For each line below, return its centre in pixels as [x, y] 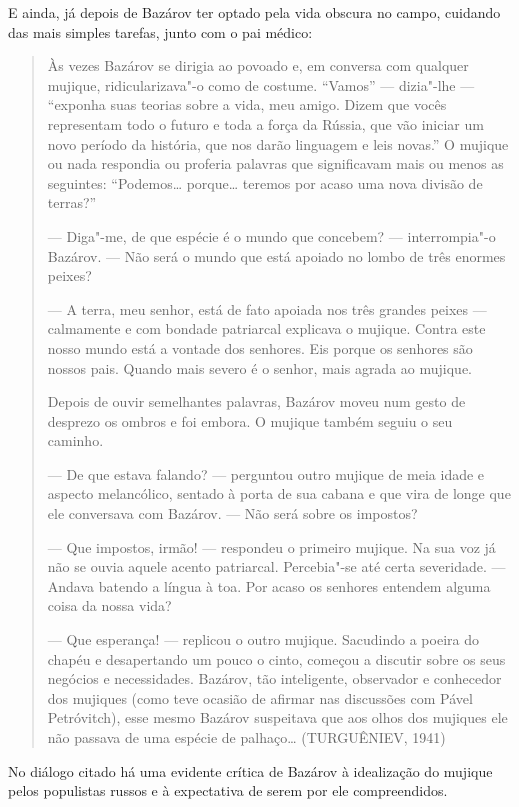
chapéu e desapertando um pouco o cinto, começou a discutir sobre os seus [276, 658]
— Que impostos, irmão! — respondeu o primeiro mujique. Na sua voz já [271, 546]
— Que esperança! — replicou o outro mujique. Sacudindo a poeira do [263, 639]
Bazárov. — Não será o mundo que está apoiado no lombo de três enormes [276, 255]
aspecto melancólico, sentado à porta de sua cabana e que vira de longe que [279, 493]
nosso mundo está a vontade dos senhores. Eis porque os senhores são [260, 347]
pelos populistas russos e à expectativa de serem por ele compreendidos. [228, 790]
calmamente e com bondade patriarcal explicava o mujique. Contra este [266, 328]
